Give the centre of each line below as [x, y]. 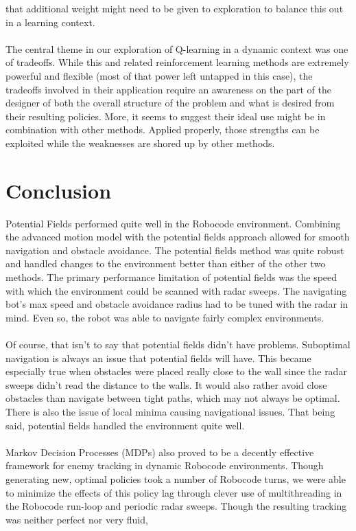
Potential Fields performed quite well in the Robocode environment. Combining [173, 223]
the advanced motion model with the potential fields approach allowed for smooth [178, 237]
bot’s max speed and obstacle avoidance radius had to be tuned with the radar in [177, 304]
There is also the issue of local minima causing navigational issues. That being [170, 411]
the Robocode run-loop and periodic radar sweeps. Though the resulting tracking [176, 506]
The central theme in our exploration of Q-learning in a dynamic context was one [177, 48]
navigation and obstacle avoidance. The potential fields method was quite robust [175, 250]
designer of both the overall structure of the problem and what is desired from [170, 103]
